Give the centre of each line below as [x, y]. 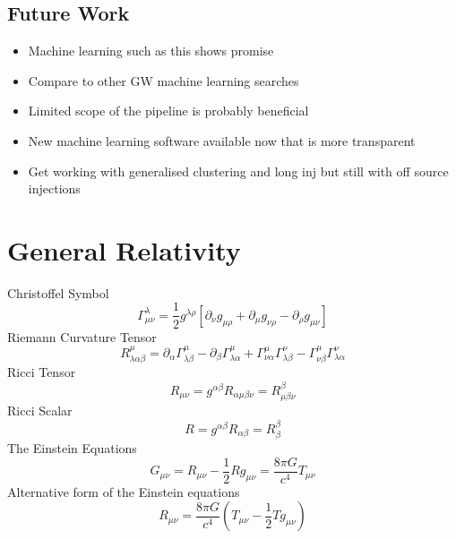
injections [54, 188]
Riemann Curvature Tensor [82, 336]
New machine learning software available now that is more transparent [222, 140]
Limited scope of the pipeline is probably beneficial [168, 111]
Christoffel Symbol [58, 292]
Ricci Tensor [42, 372]
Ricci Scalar [40, 411]
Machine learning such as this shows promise [151, 51]
